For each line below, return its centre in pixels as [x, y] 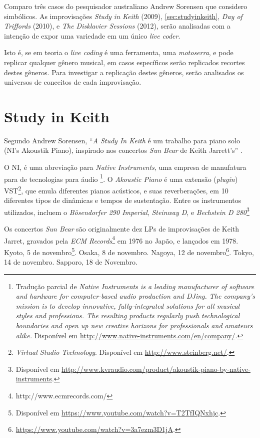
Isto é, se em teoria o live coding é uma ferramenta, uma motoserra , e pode [119, 52]
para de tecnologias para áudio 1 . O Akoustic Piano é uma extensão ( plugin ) [121, 178]
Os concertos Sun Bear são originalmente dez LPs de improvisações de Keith [122, 229]
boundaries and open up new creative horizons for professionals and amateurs [134, 325]
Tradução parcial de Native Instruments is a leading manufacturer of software [135, 286]
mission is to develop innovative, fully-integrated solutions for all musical [128, 305]
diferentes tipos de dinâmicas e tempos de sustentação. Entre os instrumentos [123, 200]
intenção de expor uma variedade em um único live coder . [92, 35]
